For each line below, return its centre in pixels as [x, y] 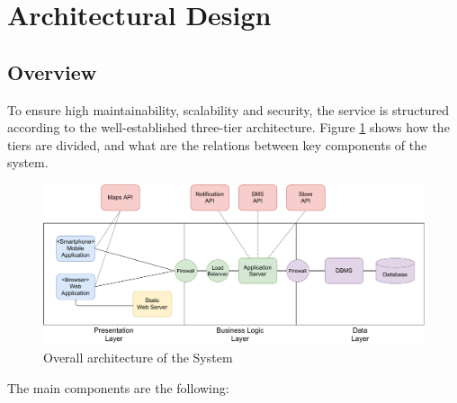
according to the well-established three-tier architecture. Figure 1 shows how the [228, 127]
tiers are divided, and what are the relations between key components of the [217, 144]
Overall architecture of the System [138, 357]
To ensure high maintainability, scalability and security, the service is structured [228, 109]
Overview [52, 72]
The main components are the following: [118, 387]
